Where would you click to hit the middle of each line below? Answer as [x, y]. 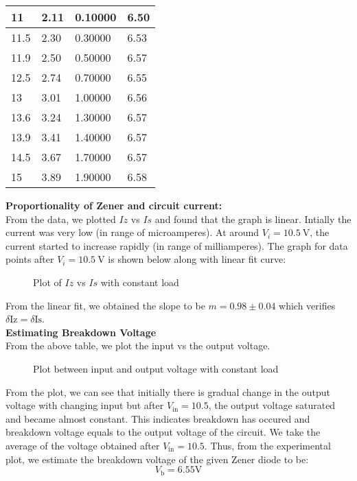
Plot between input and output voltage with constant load [156, 368]
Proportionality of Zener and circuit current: [114, 205]
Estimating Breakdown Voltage [81, 332]
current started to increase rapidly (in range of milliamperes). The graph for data [177, 245]
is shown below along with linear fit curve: [197, 259]
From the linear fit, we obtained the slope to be [105, 305]
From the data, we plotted [61, 219]
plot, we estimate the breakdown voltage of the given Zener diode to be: [157, 459]
